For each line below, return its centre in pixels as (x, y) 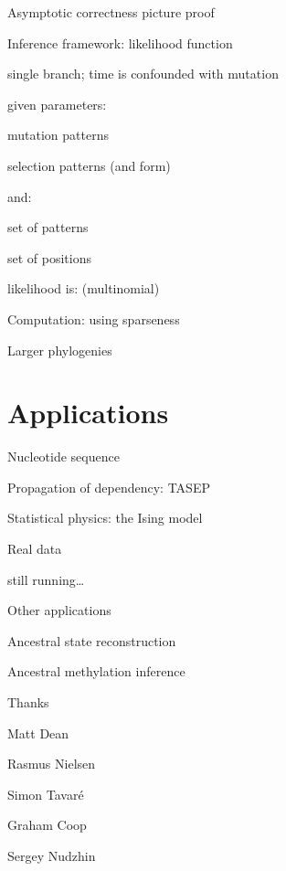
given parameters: (57, 104)
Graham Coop (47, 825)
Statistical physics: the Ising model (105, 518)
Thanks (28, 702)
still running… (46, 579)
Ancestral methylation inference (96, 671)
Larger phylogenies (60, 350)
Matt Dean (38, 733)
